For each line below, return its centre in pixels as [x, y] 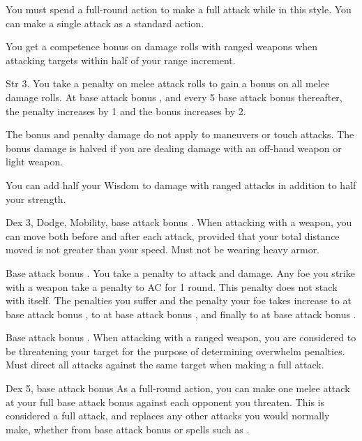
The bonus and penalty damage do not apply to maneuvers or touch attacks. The [180, 134]
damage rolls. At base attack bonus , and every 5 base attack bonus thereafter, [174, 97]
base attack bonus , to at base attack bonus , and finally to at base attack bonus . [181, 314]
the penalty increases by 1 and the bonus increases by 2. [126, 111]
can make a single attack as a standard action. [105, 23]
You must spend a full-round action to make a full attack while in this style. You [179, 9]
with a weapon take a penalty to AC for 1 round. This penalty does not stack [172, 286]
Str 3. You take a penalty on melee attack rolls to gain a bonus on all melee [168, 83]
